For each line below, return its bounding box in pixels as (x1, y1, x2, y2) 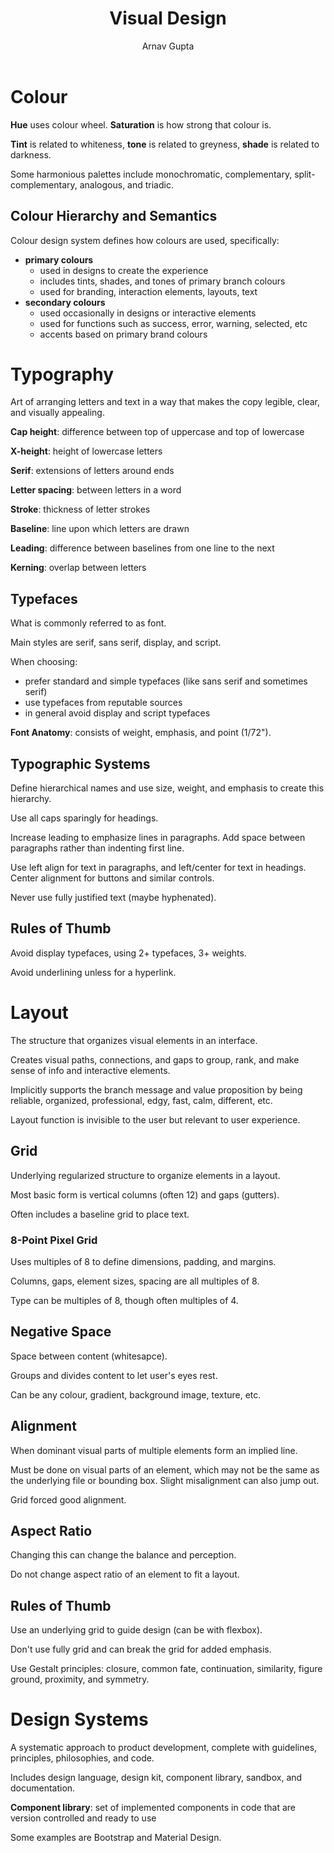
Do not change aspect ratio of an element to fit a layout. (10, 1568, 240, 1581)
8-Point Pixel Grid (10, 1233, 98, 1247)
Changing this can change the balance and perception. (10, 1549, 237, 1561)
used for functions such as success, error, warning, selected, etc (39, 317, 308, 329)
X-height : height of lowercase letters (10, 445, 163, 457)
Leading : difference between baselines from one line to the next (10, 542, 275, 554)
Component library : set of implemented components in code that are (10, 1802, 296, 1814)
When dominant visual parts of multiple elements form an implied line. (10, 1444, 298, 1456)
